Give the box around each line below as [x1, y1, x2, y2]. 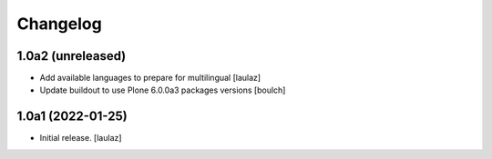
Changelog [16, 14, 102, 34]
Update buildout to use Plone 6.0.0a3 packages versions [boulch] [39, 84, 286, 95]
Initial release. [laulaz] [39, 133, 122, 144]
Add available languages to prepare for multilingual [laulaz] [39, 73, 261, 84]
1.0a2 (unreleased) [16, 48, 127, 64]
